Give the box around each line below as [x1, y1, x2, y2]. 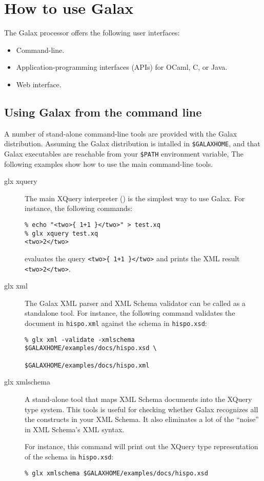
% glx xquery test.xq [25, 229, 98, 237]
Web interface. [16, 79, 62, 89]
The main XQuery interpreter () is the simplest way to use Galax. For [25, 193, 245, 203]
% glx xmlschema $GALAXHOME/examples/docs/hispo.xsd [25, 469, 208, 477]
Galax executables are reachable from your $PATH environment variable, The [4, 148, 244, 159]
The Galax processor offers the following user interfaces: [4, 27, 180, 38]
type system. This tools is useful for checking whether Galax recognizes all [25, 403, 258, 414]
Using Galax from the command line [4, 104, 202, 120]
